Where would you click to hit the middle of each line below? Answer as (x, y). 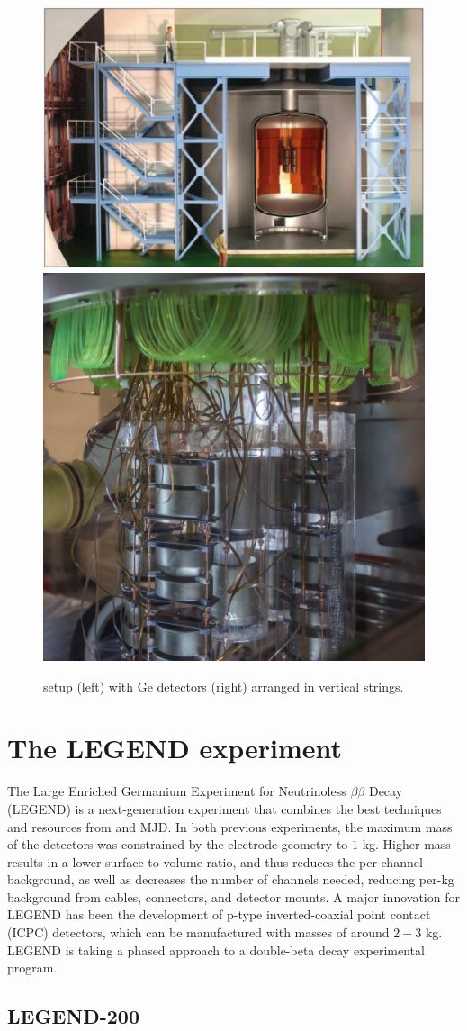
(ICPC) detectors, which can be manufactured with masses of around (198, 932)
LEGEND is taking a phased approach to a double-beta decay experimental (216, 950)
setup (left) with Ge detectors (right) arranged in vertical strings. (224, 686)
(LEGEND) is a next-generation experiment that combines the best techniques (225, 808)
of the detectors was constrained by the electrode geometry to (178, 844)
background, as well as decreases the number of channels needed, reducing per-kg (231, 879)
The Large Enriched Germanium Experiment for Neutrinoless (177, 791)
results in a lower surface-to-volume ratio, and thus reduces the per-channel (215, 861)
